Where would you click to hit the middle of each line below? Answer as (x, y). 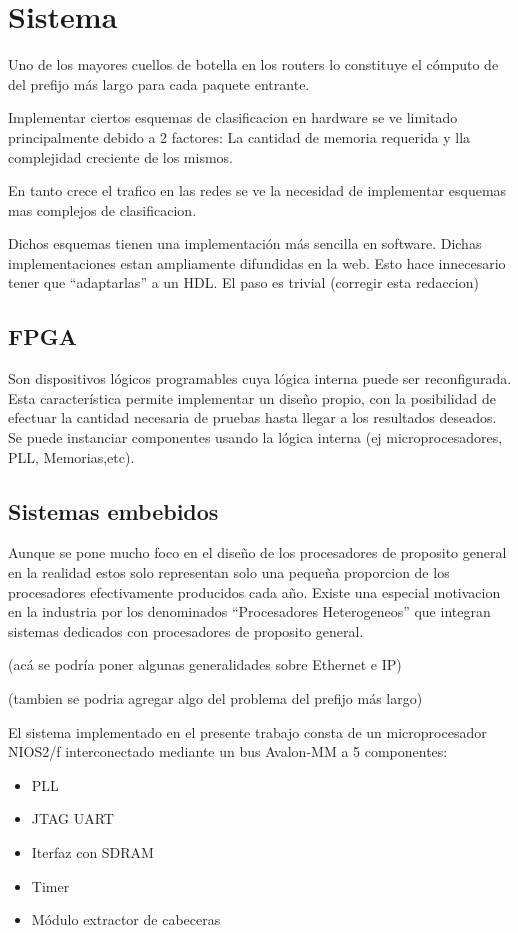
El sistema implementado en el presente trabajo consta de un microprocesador (247, 731)
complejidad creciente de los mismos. (121, 156)
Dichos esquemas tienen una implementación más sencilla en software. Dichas (245, 243)
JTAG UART (72, 818)
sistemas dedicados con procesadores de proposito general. (186, 630)
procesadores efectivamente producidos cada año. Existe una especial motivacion (254, 591)
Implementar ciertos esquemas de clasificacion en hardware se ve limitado (233, 117)
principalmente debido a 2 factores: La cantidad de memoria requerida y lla (239, 136)
